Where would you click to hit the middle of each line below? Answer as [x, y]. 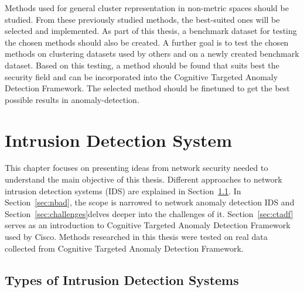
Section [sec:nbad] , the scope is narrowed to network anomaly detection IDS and [150, 202]
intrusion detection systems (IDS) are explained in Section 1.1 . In [123, 190]
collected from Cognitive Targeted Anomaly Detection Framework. [124, 248]
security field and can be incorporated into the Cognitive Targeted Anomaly [141, 76]
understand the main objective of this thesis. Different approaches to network [144, 179]
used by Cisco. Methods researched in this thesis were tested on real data [136, 237]
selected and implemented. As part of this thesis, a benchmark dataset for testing [151, 31]
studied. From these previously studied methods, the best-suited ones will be [142, 19]
